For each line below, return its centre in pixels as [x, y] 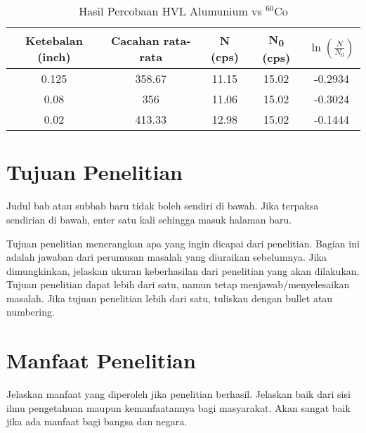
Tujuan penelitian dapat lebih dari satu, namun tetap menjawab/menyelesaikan [178, 284]
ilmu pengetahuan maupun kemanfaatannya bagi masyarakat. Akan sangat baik [178, 407]
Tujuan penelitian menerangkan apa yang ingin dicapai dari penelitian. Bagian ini [183, 243]
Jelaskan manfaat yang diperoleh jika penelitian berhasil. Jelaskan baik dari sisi [178, 394]
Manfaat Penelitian [101, 360]
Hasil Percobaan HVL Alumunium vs [170, 11]
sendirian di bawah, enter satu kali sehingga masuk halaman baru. [149, 219]
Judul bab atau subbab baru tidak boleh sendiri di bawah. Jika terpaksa [163, 206]
